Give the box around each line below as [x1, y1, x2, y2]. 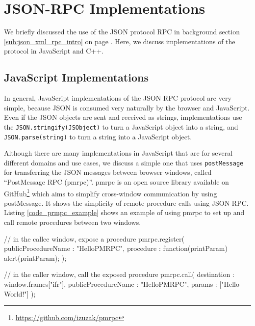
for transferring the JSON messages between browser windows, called [4, 167, 212, 177]
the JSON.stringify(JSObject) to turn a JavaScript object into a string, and [4, 121, 238, 132]
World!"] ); [4, 288, 36, 299]
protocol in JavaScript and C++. [4, 46, 103, 56]
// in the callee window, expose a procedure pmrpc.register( [4, 233, 184, 244]
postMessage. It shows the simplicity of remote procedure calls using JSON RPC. [4, 197, 249, 208]
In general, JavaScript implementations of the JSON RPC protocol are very [4, 93, 231, 103]
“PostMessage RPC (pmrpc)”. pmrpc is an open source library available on [4, 177, 229, 187]
